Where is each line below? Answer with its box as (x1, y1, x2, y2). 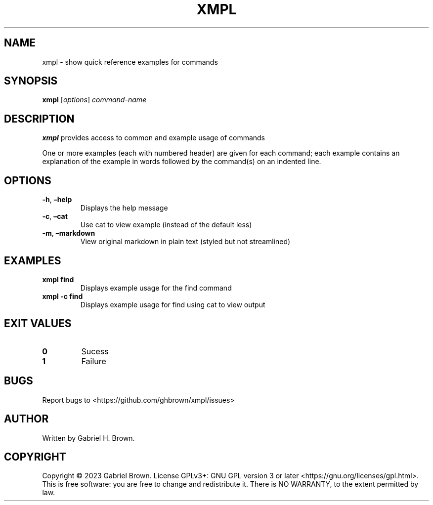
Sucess (81, 346, 109, 356)
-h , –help (42, 195, 72, 204)
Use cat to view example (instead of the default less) (80, 220, 252, 229)
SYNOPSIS (4, 75, 58, 87)
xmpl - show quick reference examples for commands (42, 57, 218, 66)
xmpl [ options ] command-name (42, 95, 147, 104)
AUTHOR (4, 413, 49, 425)
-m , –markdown (42, 229, 95, 238)
